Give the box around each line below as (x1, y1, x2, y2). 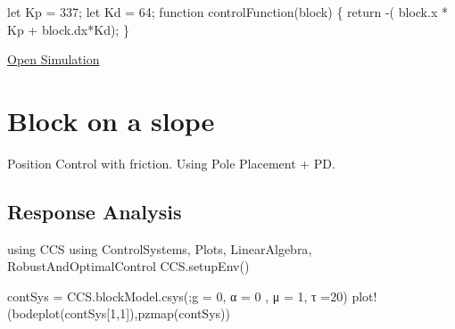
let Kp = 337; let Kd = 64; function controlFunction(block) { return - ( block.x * (7, 3, 448, 21)
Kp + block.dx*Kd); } (7, 20, 129, 38)
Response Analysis (7, 197, 182, 225)
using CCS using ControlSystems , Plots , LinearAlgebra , (7, 239, 312, 258)
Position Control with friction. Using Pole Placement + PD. (7, 153, 335, 172)
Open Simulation (7, 50, 100, 69)
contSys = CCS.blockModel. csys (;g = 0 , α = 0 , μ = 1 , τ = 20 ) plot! (7, 286, 377, 305)
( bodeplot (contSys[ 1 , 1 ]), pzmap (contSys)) (7, 304, 230, 323)
